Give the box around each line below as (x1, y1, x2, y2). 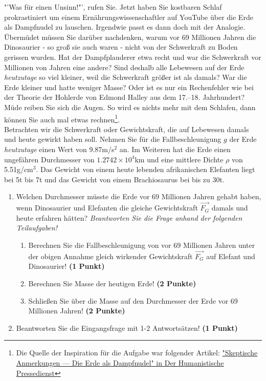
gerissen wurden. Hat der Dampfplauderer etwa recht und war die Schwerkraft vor (4, 51, 261, 62)
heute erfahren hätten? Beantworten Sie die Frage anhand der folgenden (16, 212, 242, 223)
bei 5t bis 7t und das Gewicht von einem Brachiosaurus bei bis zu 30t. (4, 174, 225, 184)
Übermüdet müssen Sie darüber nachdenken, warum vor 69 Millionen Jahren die (4, 31, 256, 42)
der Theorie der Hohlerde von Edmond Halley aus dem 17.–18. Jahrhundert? (4, 92, 245, 102)
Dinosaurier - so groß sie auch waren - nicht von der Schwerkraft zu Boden (4, 41, 238, 52)
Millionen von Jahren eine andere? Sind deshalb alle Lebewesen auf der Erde (4, 61, 245, 72)
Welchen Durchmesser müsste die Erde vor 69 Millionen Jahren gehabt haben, (16, 191, 261, 202)
